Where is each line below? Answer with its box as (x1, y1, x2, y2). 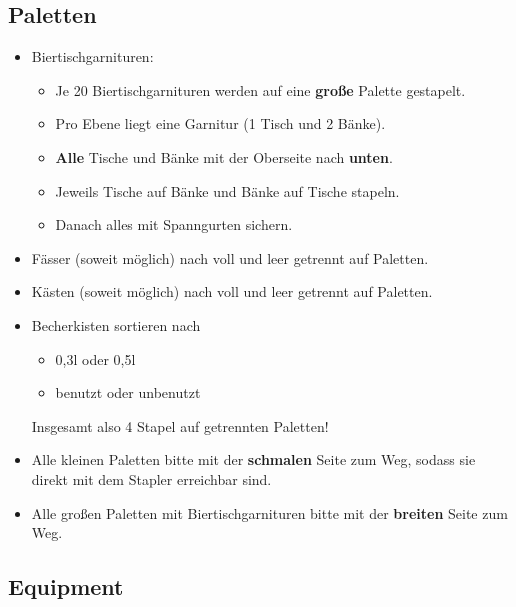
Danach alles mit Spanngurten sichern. (55, 214, 293, 235)
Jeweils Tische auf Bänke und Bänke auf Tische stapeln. (55, 180, 400, 201)
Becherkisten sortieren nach (31, 314, 201, 335)
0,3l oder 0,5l (55, 348, 136, 369)
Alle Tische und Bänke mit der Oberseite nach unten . (55, 146, 393, 167)
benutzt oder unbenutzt (55, 382, 201, 403)
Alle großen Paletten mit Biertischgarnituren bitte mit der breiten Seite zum (31, 502, 508, 523)
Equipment (8, 571, 124, 602)
